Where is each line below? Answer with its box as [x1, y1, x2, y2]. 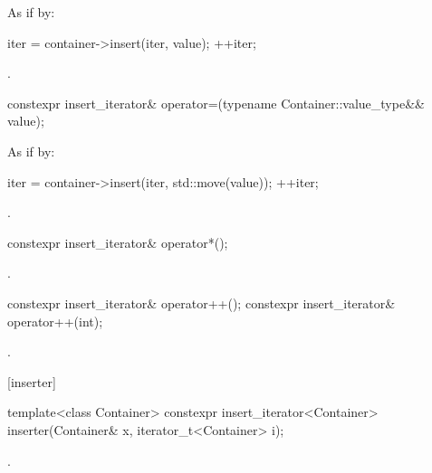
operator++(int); [7, 311, 103, 330]
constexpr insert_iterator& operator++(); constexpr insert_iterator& [7, 293, 396, 312]
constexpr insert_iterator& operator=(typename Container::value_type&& [7, 93, 425, 112]
